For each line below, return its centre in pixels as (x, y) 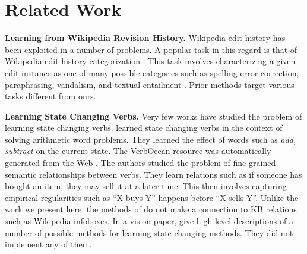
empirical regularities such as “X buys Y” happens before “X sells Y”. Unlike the (152, 197)
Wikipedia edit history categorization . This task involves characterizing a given (150, 61)
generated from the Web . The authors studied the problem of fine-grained (140, 163)
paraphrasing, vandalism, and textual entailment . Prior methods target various (150, 84)
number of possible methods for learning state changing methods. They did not (149, 232)
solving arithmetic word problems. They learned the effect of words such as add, (151, 139)
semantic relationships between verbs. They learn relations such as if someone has (153, 174)
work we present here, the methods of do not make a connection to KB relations (151, 209)
